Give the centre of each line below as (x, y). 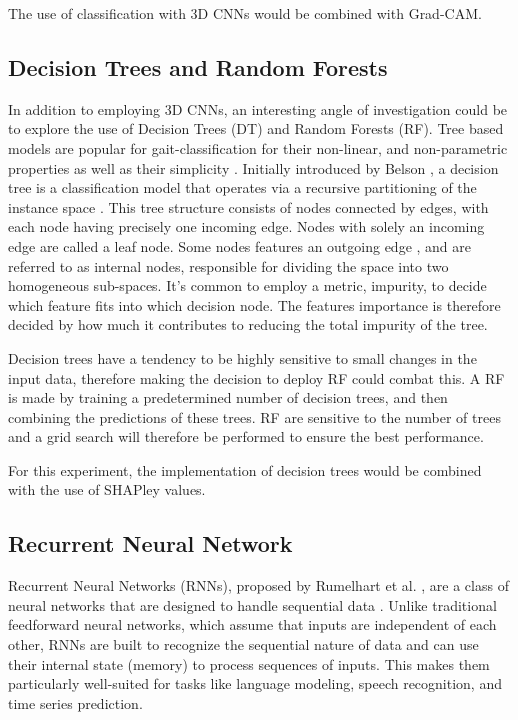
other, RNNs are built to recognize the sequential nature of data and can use (243, 644)
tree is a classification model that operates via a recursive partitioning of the (242, 187)
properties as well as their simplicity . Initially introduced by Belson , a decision (253, 167)
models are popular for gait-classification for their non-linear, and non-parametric (258, 147)
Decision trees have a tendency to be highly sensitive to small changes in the (242, 357)
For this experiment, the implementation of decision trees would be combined (245, 469)
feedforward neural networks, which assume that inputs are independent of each (252, 624)
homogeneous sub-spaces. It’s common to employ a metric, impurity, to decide (247, 285)
